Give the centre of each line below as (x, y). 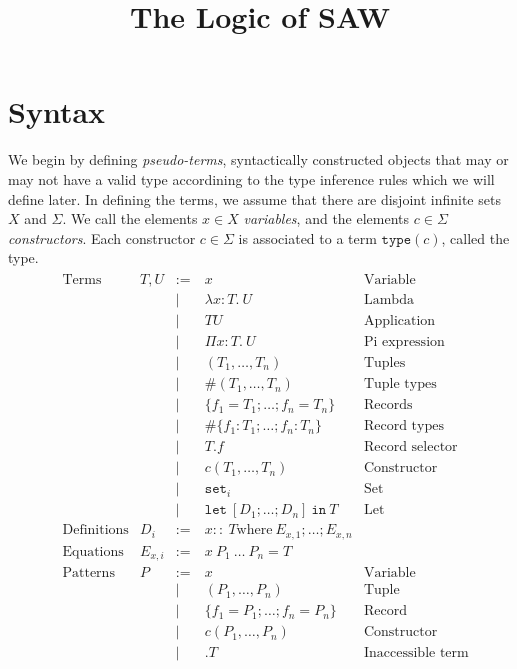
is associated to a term (307, 237)
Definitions (95, 530)
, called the (475, 237)
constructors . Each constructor (102, 237)
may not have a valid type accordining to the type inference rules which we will (251, 178)
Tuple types (400, 384)
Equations (93, 551)
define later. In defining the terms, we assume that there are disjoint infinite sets (254, 198)
